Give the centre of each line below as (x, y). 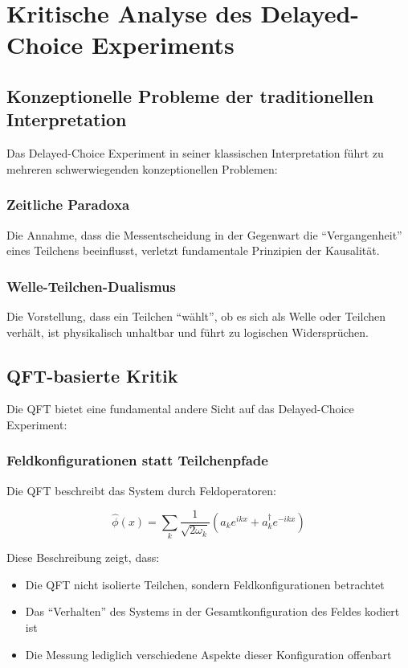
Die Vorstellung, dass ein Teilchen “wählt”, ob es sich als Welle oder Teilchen (196, 316)
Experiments (163, 45)
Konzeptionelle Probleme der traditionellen (190, 95)
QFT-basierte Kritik (92, 375)
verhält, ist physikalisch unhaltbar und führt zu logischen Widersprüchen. (188, 332)
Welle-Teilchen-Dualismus (91, 286)
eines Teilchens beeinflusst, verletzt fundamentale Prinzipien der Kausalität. (193, 250)
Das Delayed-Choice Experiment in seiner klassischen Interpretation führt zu (195, 153)
